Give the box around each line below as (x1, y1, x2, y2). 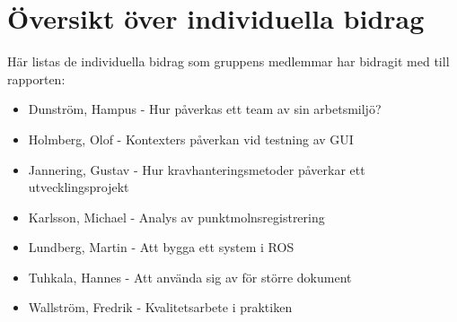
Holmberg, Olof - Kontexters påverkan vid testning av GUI (28, 129, 354, 148)
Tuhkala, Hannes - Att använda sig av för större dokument (28, 267, 352, 286)
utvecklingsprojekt (28, 178, 129, 196)
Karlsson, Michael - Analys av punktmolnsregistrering (28, 207, 325, 226)
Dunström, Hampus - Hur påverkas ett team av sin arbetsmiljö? (28, 100, 382, 118)
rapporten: (7, 69, 66, 88)
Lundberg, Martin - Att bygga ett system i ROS (28, 238, 294, 257)
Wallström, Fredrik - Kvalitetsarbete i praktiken (28, 298, 293, 317)
